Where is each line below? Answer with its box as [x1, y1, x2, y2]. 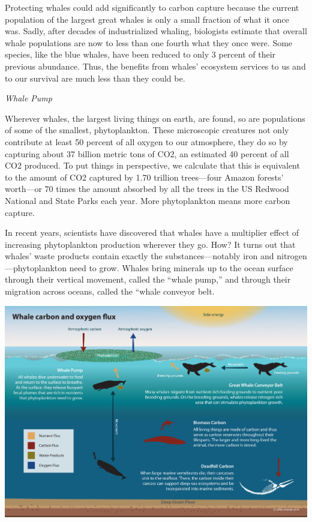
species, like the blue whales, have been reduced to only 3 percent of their [5, 48, 276, 61]
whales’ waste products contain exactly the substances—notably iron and [5, 250, 274, 262]
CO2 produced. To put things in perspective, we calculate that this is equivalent [5, 159, 300, 172]
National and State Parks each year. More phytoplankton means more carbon [5, 194, 290, 206]
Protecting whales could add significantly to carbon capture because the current [5, 1, 299, 13]
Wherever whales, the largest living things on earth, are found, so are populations [5, 112, 305, 124]
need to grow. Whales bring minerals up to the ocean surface [69, 261, 293, 274]
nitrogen [277, 250, 307, 262]
